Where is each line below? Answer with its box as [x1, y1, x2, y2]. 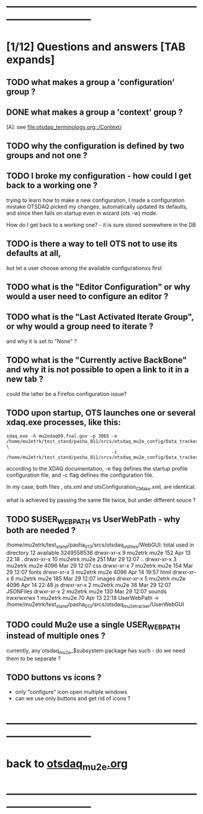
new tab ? [6, 374, 44, 385]
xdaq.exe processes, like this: [6, 417, 121, 427]
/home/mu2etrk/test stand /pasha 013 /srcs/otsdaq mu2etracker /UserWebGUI [6, 600, 184, 609]
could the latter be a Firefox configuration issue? [6, 390, 127, 397]
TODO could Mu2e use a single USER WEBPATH [6, 620, 181, 631]
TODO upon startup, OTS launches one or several [6, 408, 196, 418]
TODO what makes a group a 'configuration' [6, 77, 175, 87]
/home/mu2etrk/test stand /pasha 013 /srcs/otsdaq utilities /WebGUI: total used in [6, 541, 195, 550]
